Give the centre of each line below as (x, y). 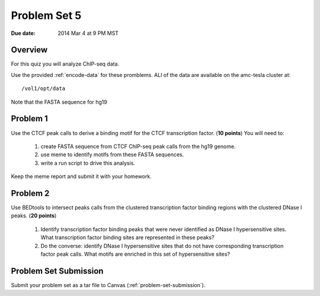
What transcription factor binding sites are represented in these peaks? (127, 237)
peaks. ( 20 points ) (34, 215)
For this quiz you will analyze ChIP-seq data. (65, 64)
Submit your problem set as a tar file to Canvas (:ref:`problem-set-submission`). (108, 285)
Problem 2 (30, 193)
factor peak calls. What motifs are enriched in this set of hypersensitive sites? (135, 254)
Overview (29, 50)
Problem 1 (30, 119)
